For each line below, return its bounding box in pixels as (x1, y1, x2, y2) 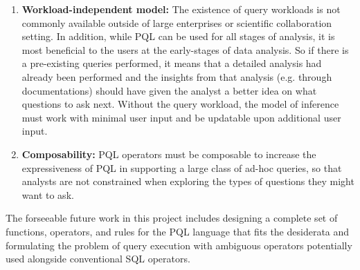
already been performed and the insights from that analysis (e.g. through (21, 69, 332, 84)
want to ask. (21, 187, 74, 202)
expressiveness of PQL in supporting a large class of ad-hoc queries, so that (21, 160, 342, 175)
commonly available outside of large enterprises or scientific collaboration (21, 15, 332, 30)
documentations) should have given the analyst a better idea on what (21, 83, 317, 97)
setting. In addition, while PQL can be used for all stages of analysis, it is (21, 29, 335, 44)
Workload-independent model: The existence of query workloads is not (21, 2, 341, 16)
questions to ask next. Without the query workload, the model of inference (21, 97, 339, 111)
